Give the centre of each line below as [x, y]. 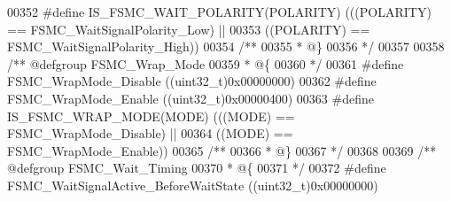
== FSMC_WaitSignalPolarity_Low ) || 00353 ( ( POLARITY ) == [189, 29]
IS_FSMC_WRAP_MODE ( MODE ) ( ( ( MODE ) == [151, 116]
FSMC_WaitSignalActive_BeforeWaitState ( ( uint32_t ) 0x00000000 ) [193, 185]
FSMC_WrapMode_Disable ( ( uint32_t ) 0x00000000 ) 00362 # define [192, 81]
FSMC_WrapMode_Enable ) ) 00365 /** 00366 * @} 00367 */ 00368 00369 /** [222, 150]
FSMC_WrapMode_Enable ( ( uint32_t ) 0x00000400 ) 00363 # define [191, 98]
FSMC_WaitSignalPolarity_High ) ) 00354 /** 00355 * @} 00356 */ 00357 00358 [226, 46]
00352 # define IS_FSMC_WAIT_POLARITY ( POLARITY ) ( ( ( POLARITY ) [219, 12]
